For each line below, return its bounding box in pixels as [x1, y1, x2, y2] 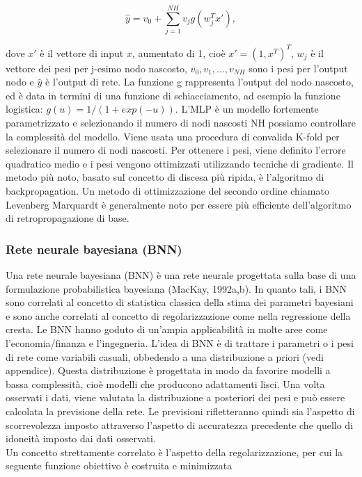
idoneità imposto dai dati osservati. [6, 431, 156, 446]
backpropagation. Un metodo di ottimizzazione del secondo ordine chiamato [6, 183, 329, 197]
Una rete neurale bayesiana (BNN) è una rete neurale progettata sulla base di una [6, 267, 356, 282]
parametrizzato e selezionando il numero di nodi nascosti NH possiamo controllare [6, 115, 356, 129]
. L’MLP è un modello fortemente [175, 102, 319, 116]
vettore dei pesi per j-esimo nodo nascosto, [6, 60, 187, 75]
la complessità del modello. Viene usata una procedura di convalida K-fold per [6, 129, 340, 143]
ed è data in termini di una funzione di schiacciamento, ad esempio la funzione [6, 88, 340, 102]
